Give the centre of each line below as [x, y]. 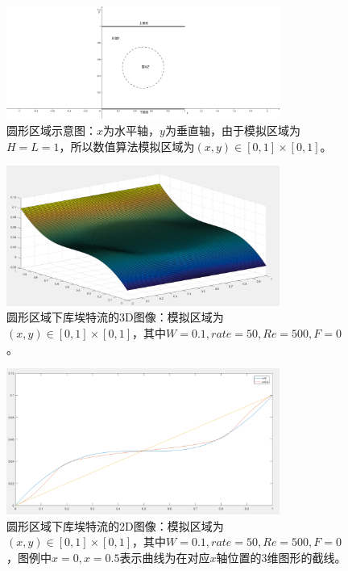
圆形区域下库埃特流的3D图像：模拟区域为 [115, 317]
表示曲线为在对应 [165, 557]
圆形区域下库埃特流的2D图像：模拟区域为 [115, 525]
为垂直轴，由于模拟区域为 [232, 130]
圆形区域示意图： [52, 130]
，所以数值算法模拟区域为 [127, 146]
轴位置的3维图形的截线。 [281, 557]
